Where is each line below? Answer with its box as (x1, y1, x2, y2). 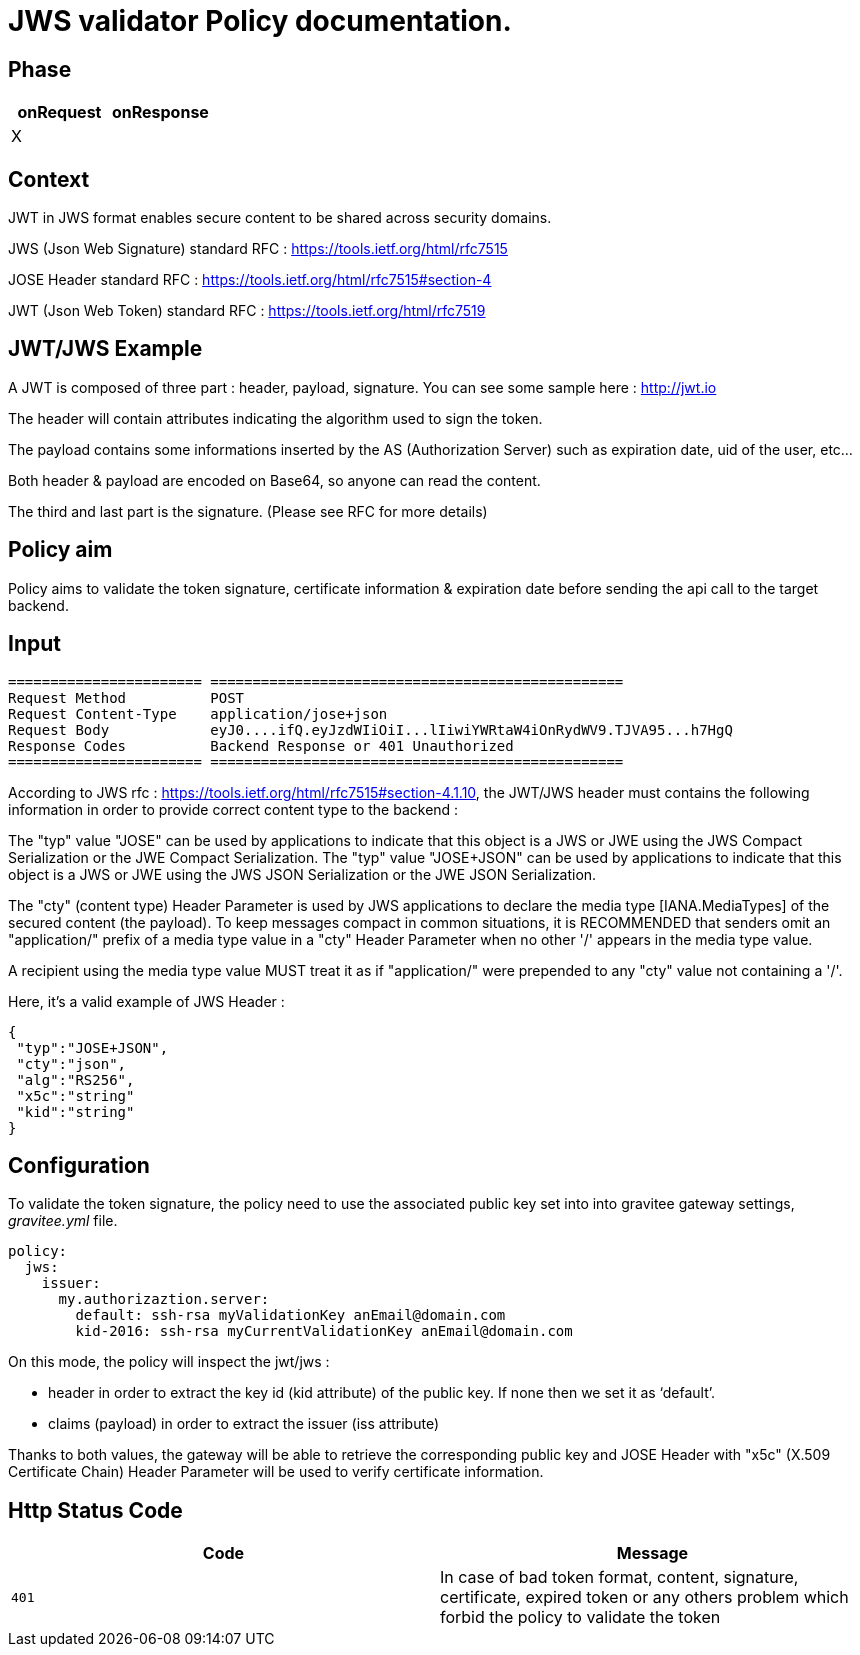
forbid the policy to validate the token (440, 1607, 721, 1628)
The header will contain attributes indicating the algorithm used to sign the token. (8, 409, 543, 427)
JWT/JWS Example (8, 336, 203, 362)
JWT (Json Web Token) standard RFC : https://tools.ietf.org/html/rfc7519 (8, 302, 486, 320)
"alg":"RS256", (16, 1071, 135, 1088)
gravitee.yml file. (8, 1212, 118, 1230)
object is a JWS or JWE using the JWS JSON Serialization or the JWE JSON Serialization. (8, 865, 597, 883)
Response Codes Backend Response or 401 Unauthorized (8, 737, 514, 754)
